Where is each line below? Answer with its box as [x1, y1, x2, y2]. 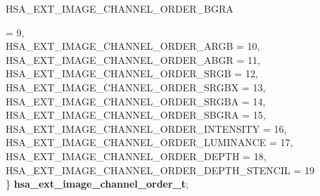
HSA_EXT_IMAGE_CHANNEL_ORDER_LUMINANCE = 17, [6, 135, 293, 150]
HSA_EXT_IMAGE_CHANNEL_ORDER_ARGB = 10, [6, 39, 260, 53]
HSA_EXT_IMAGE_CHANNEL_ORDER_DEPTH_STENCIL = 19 [6, 162, 314, 177]
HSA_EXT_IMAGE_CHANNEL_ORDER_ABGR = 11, [6, 52, 260, 67]
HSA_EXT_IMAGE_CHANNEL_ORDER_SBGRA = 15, [6, 107, 266, 122]
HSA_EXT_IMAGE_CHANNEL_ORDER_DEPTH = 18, [6, 148, 267, 163]
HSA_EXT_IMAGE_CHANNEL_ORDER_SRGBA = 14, [6, 93, 266, 108]
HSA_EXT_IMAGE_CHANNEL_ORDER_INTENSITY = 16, [6, 121, 287, 136]
